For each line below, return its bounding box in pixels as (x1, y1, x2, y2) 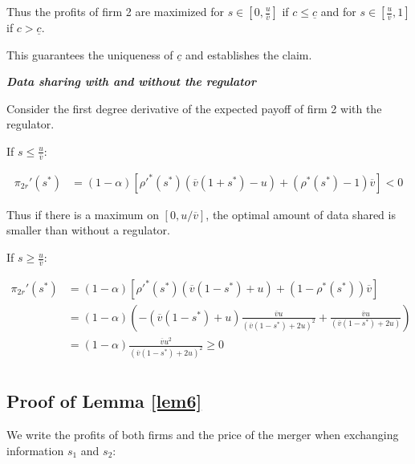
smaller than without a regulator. (6, 222, 170, 238)
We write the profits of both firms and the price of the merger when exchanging (6, 426, 399, 443)
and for (320, 3, 356, 19)
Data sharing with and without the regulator (6, 73, 256, 90)
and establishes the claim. (185, 46, 312, 63)
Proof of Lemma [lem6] (6, 389, 202, 413)
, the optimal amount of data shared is (205, 206, 396, 222)
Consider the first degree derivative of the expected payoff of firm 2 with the (6, 100, 382, 116)
